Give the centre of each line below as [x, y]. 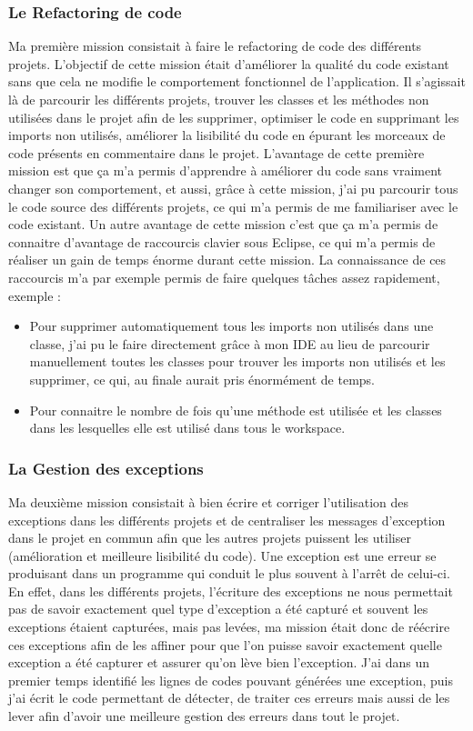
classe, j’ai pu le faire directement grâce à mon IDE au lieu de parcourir [230, 343]
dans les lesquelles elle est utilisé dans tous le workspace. [187, 428]
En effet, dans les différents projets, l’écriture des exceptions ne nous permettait [231, 591]
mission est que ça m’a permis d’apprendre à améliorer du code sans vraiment [226, 170]
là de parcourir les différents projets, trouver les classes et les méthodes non [219, 99]
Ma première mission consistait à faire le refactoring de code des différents [215, 46]
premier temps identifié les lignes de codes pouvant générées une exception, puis [231, 680]
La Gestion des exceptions [106, 468]
